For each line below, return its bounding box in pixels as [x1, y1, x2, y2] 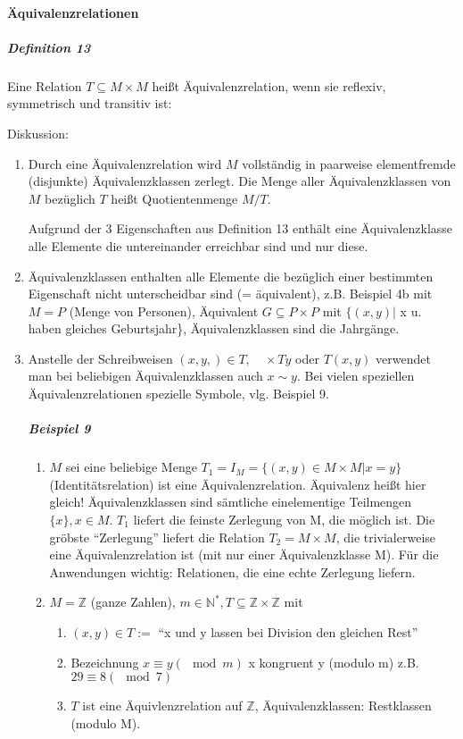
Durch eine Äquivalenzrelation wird [28, 154, 222, 172]
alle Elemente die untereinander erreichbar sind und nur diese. [28, 236, 368, 255]
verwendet [376, 349, 431, 367]
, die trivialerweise [335, 527, 436, 546]
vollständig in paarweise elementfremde [242, 154, 456, 172]
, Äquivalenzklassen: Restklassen [254, 696, 432, 715]
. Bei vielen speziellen [296, 366, 415, 385]
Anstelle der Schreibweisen [28, 349, 173, 367]
